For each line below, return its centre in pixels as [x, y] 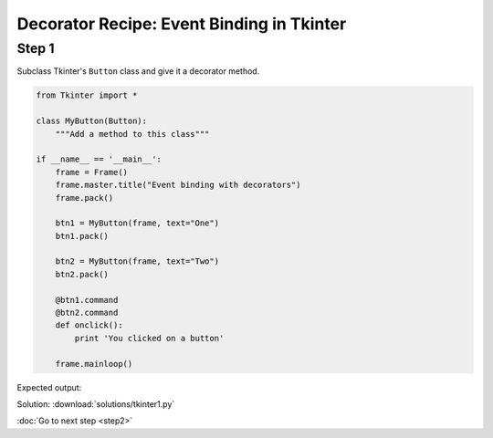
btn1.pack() [82, 236]
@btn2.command [87, 313]
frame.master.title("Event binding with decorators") [178, 185]
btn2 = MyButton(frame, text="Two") [137, 261]
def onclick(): [89, 325]
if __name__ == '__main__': [99, 159]
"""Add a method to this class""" [132, 134]
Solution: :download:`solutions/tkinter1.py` [96, 404]
